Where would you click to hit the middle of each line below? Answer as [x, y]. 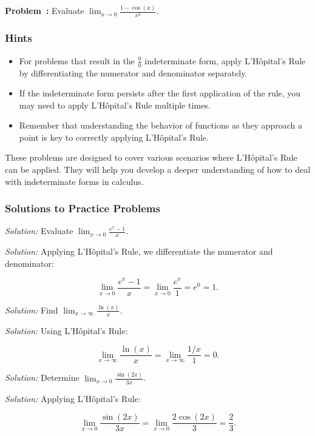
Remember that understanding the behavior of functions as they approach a [161, 125]
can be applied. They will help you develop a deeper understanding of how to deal [158, 169]
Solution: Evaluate [39, 231]
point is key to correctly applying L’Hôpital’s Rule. [114, 137]
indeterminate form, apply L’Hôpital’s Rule [225, 60]
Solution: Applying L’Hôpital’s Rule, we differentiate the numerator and [139, 251]
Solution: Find [32, 310]
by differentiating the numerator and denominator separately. [133, 72]
